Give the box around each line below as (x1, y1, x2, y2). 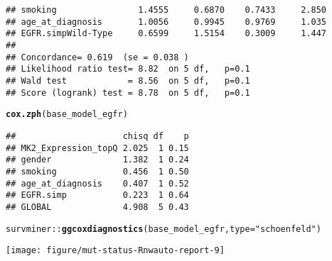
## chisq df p (6, 130, 189, 141)
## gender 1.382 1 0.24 (6, 155, 189, 165)
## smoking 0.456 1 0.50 (6, 166, 189, 177)
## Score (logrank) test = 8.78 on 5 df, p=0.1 (6, 87, 250, 98)
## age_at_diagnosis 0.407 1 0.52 (6, 178, 189, 189)
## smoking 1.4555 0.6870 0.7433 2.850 (6, 5, 327, 15)
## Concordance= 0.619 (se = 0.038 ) (6, 52, 189, 62)
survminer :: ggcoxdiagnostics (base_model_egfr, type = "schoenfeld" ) (6, 223, 321, 234)
